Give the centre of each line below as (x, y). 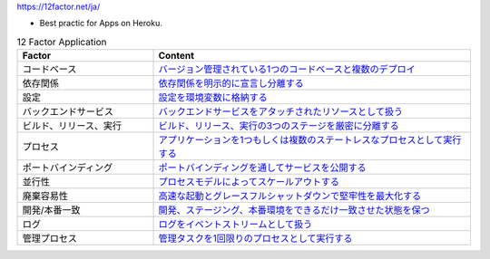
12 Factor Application (62, 42)
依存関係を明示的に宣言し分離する (231, 83)
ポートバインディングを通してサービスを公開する (262, 168)
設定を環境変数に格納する (213, 98)
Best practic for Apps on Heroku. (101, 24)
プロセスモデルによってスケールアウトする (249, 182)
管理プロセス (49, 238)
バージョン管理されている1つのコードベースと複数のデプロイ (287, 70)
